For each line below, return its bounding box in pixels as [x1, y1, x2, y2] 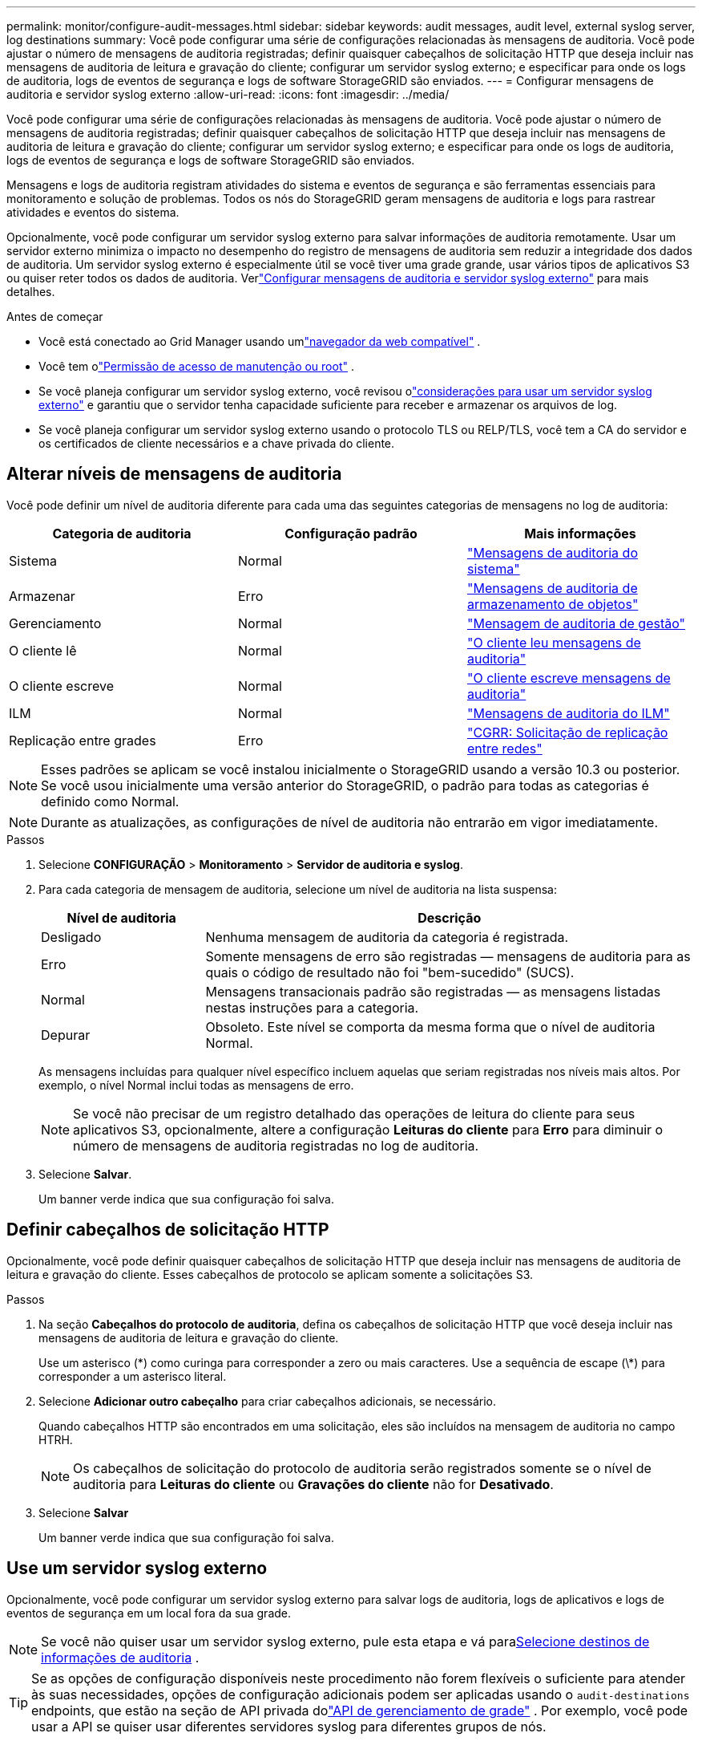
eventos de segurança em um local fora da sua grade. [6, 1605, 292, 1620]
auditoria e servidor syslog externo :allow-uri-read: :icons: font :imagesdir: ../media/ [6, 87, 450, 101]
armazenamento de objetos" [466, 595, 639, 612]
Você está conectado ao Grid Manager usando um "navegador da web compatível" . [38, 335, 481, 348]
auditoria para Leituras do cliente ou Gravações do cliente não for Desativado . [73, 1475, 554, 1492]
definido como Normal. [41, 793, 180, 810]
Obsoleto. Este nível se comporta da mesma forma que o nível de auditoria [205, 1018, 656, 1035]
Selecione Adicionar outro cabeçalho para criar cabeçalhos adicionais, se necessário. [38, 1394, 497, 1408]
